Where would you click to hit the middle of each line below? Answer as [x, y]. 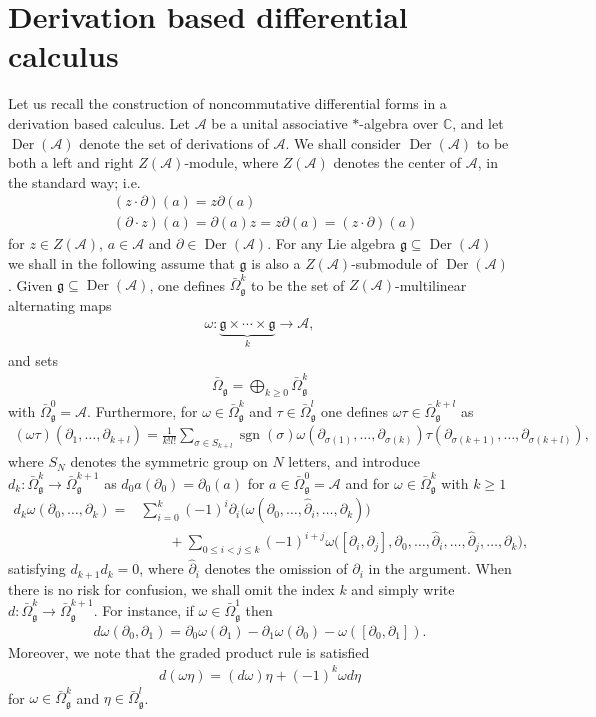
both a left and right [71, 162]
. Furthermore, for [142, 410]
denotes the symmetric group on [169, 461]
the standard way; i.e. [74, 181]
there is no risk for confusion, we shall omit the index [171, 588]
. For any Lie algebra [331, 243]
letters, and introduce [354, 461]
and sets [33, 359]
